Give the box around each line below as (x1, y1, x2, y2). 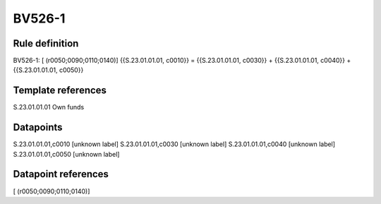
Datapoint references (13, 168, 109, 180)
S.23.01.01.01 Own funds (13, 103, 85, 112)
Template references (13, 85, 107, 97)
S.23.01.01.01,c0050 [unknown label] (13, 150, 120, 158)
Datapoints (13, 121, 63, 133)
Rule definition (13, 37, 79, 49)
